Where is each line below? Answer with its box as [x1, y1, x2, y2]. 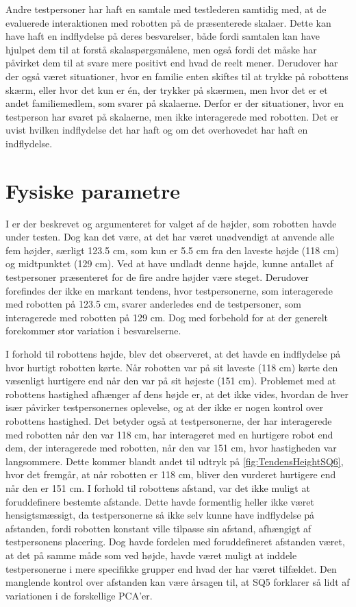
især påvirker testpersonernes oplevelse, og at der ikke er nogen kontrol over [5, 400, 324, 414]
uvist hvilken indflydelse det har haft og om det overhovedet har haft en [5, 123, 308, 137]
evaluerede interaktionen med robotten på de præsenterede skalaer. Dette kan [5, 15, 331, 29]
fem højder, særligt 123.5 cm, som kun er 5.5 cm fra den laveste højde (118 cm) [5, 243, 340, 257]
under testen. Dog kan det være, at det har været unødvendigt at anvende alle [5, 230, 335, 244]
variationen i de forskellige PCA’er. [5, 588, 153, 602]
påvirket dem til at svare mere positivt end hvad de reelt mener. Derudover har [5, 55, 338, 70]
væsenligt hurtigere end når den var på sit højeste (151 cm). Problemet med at [5, 373, 336, 388]
